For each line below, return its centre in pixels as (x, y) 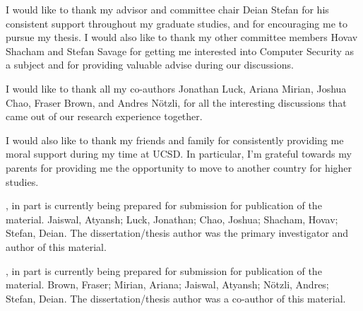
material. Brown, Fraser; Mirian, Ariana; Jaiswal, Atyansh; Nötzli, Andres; (167, 284)
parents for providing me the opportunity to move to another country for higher (179, 167)
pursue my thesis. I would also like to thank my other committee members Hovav (182, 37)
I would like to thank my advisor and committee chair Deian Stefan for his (167, 9)
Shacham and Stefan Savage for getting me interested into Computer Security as (180, 51)
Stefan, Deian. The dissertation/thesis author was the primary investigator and (177, 233)
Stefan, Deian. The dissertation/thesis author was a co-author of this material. (176, 298)
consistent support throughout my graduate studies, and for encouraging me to (177, 23)
